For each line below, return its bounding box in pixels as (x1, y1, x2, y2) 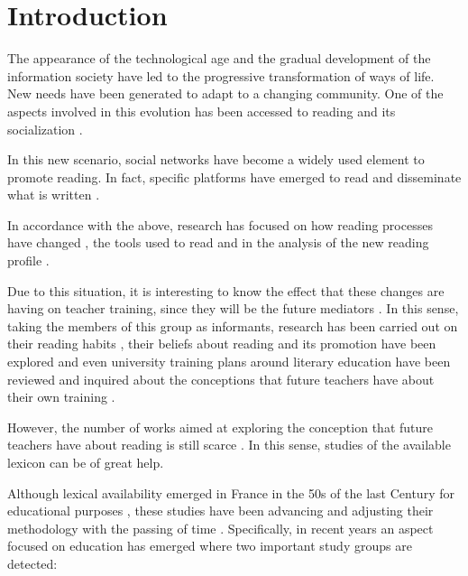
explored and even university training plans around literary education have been (7, 352, 451, 371)
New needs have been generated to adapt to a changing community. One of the (7, 84, 444, 103)
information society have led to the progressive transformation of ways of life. (7, 66, 435, 85)
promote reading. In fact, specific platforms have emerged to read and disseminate (7, 167, 462, 186)
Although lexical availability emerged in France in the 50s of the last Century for (7, 483, 454, 502)
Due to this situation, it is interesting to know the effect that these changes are (7, 281, 445, 300)
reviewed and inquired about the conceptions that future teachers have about (7, 369, 435, 388)
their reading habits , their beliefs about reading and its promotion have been (7, 334, 436, 353)
